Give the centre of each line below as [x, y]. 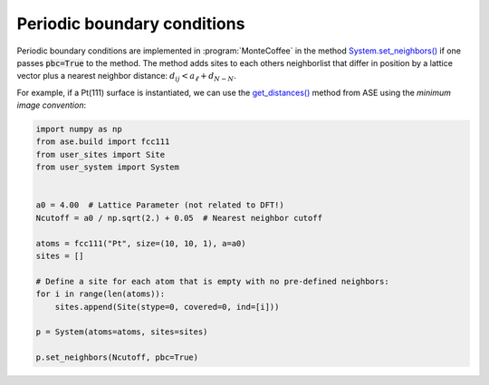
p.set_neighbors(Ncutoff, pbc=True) [117, 357]
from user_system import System [108, 167]
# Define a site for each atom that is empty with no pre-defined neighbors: [212, 281]
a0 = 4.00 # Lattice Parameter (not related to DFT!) [160, 205]
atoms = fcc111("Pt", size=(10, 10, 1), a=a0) [141, 243]
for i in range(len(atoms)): [101, 294]
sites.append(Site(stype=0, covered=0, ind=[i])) [167, 307]
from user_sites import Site [101, 154]
